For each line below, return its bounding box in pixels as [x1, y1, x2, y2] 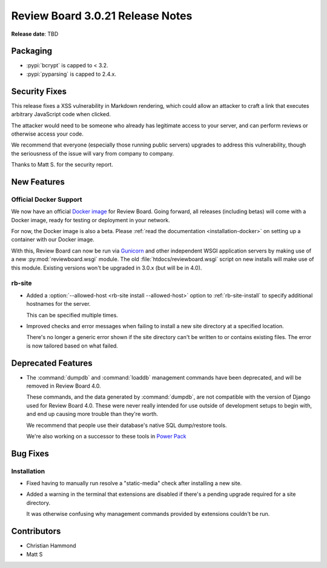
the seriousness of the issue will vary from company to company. [11, 150, 174, 157]
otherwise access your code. [11, 130, 84, 137]
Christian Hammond [26, 542, 76, 549]
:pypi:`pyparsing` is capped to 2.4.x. [26, 70, 116, 78]
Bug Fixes [11, 448, 50, 458]
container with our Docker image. [11, 236, 95, 243]
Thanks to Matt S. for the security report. [11, 161, 113, 168]
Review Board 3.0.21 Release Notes [11, 9, 193, 22]
